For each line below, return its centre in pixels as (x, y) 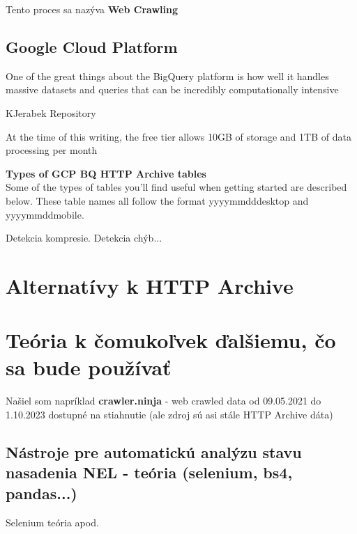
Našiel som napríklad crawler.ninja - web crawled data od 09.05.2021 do (164, 401)
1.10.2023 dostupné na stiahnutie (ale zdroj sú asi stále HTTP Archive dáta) (169, 415)
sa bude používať (89, 367)
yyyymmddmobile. (45, 214)
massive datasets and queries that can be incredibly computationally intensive (172, 89)
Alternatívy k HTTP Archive (150, 285)
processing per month (52, 150)
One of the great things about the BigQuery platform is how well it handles (167, 76)
